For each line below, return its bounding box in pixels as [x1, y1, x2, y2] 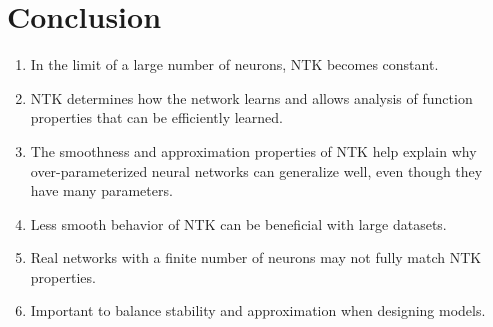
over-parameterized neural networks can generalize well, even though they [30, 160, 483, 181]
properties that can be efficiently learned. [30, 107, 283, 128]
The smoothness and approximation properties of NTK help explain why [30, 140, 477, 161]
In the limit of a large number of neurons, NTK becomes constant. [30, 54, 439, 75]
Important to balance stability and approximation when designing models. [30, 300, 486, 321]
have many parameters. [30, 180, 173, 201]
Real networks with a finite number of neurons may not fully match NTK [30, 247, 482, 268]
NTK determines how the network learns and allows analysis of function [30, 87, 473, 108]
